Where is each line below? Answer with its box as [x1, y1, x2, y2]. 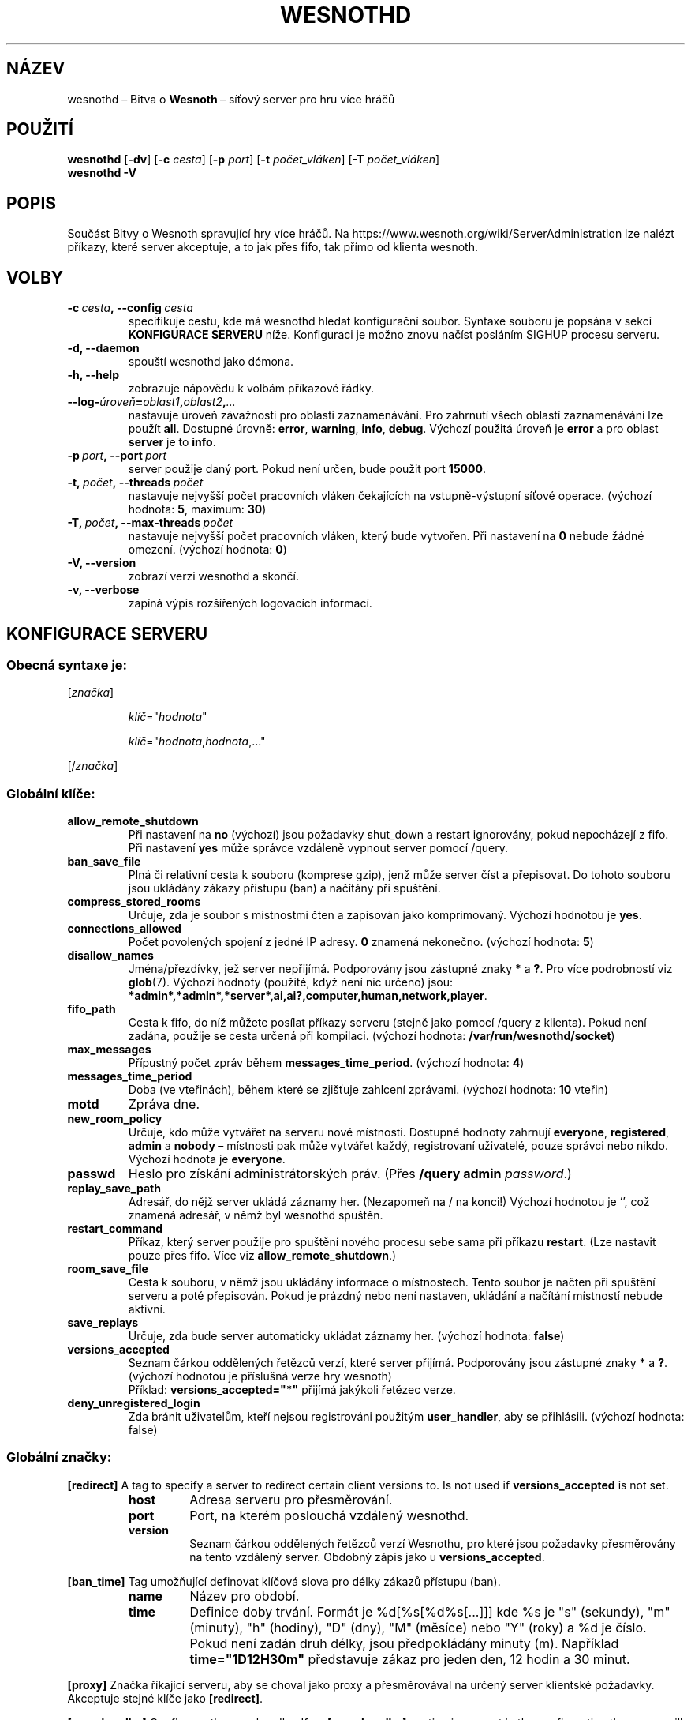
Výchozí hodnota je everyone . [128, 1152, 286, 1166]
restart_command [67, 1222, 163, 1236]
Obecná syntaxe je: [6, 656, 128, 673]
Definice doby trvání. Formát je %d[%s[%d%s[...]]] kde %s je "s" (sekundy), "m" [189, 1603, 670, 1620]
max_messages [67, 1042, 151, 1057]
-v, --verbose [67, 583, 140, 597]
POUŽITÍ [6, 119, 73, 140]
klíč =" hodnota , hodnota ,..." [128, 734, 266, 749]
